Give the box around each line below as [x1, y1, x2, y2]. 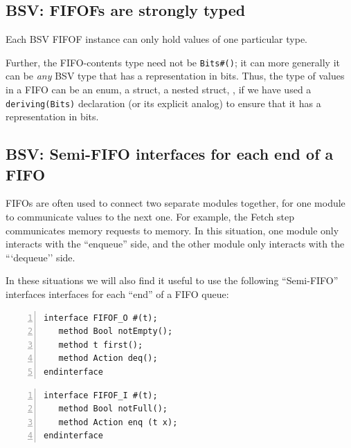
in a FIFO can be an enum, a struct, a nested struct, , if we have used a [6, 82, 312, 97]
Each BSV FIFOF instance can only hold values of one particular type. [6, 32, 308, 46]
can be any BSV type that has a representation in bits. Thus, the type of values [6, 68, 345, 83]
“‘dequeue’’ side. [6, 250, 75, 264]
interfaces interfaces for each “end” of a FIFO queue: [6, 287, 229, 301]
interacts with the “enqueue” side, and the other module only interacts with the [6, 236, 345, 251]
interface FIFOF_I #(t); [44, 390, 158, 400]
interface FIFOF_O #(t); [44, 312, 158, 323]
